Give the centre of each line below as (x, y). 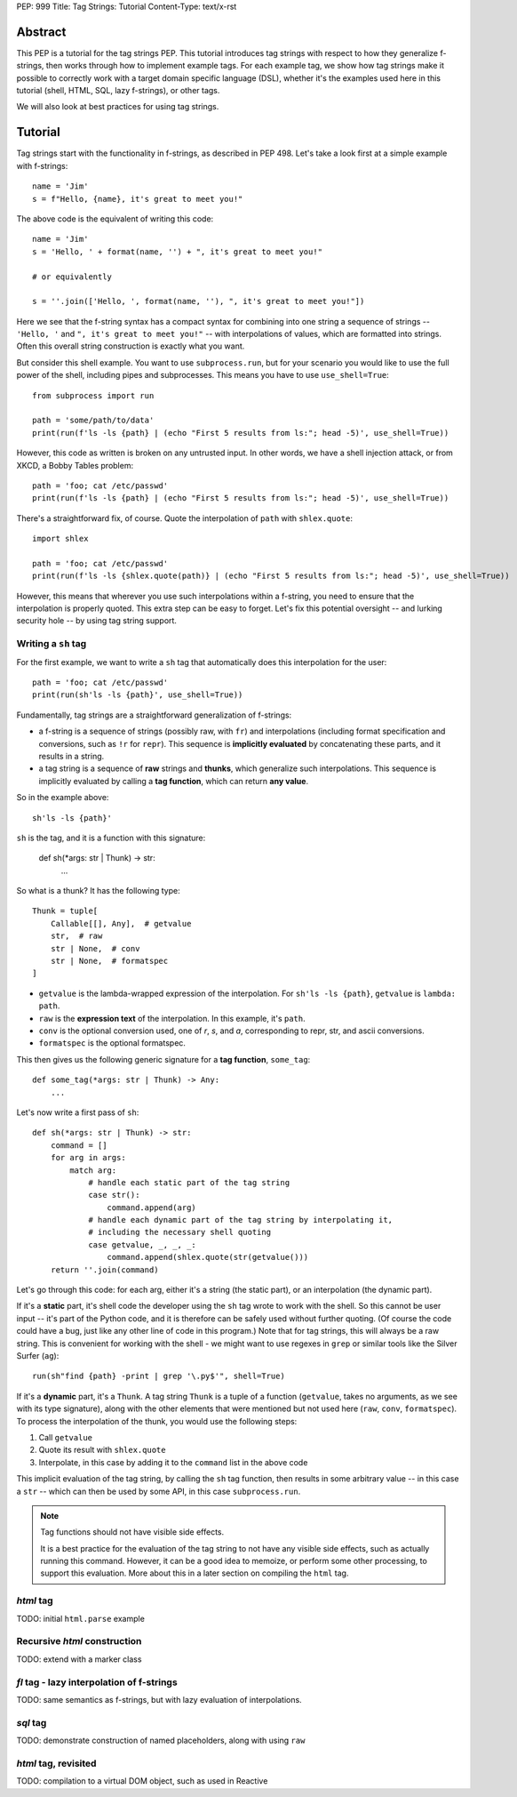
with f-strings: (42, 165)
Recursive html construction (79, 1641)
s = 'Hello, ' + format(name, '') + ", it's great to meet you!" (178, 252)
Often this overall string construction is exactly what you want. (131, 346)
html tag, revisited (56, 1763)
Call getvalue (66, 1437)
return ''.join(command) (104, 1270)
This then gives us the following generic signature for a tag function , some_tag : (163, 1059)
